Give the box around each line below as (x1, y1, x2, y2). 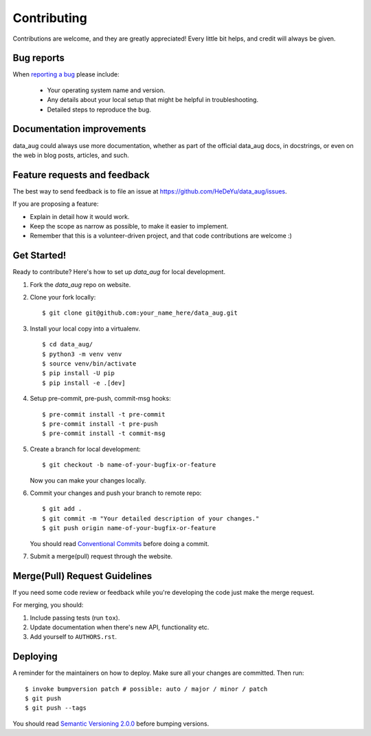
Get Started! (12, 250, 67, 262)
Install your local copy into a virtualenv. (30, 324, 141, 333)
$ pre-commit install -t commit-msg (42, 430, 166, 437)
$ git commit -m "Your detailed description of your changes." (42, 514, 260, 523)
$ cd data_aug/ (42, 341, 93, 348)
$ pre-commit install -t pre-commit (42, 410, 166, 418)
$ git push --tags (25, 704, 87, 712)
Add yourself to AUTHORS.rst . (30, 633, 117, 641)
